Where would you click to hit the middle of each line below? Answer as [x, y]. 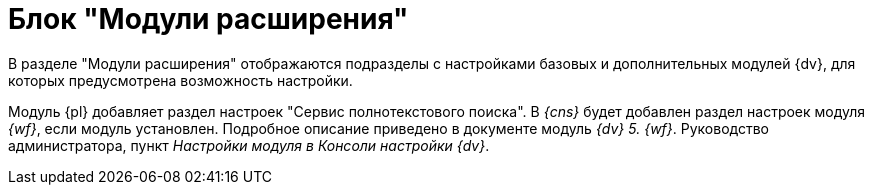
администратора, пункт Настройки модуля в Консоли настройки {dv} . [249, 145]
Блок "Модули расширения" [208, 19]
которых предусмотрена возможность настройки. [180, 80]
